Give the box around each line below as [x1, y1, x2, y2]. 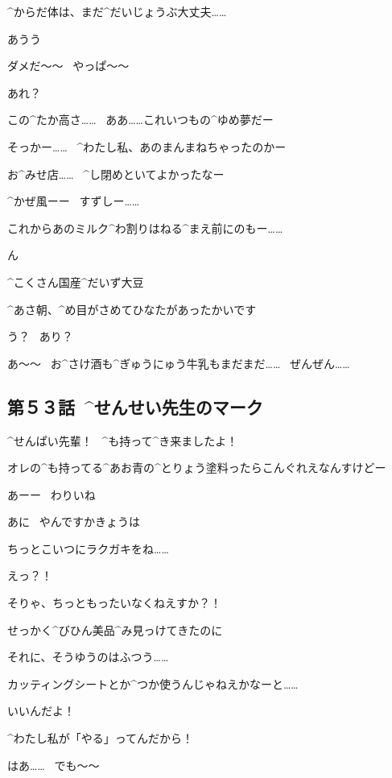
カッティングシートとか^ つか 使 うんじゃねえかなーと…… [7, 675, 299, 692]
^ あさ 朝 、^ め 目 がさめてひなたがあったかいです [7, 300, 257, 317]
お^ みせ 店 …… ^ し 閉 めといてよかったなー [7, 165, 225, 182]
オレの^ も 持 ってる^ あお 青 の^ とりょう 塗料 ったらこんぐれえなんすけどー [7, 459, 386, 476]
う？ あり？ [7, 328, 73, 345]
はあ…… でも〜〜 [7, 756, 100, 773]
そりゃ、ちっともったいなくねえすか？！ [7, 594, 221, 611]
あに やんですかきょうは [7, 513, 140, 530]
